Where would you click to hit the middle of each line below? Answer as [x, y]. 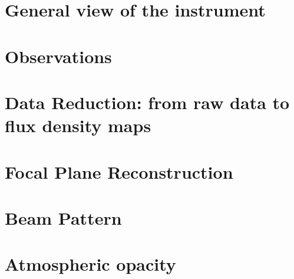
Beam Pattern [63, 217]
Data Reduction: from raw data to [147, 102]
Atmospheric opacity [90, 264]
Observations [58, 56]
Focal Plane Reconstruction [119, 171]
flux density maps [78, 125]
